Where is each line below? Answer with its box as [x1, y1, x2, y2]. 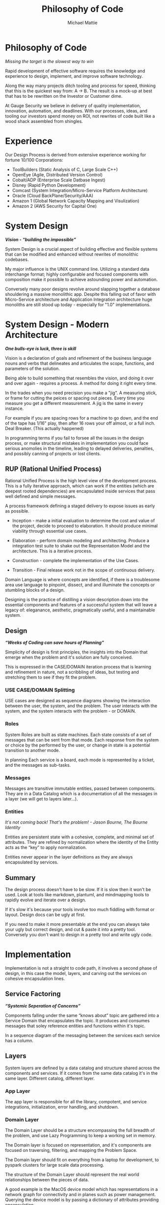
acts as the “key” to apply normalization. [5, 844, 87, 851]
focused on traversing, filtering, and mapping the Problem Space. [5, 1148, 137, 1153]
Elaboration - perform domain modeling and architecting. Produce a [12, 538, 150, 544]
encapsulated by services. [5, 859, 59, 865]
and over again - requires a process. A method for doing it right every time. [5, 380, 157, 386]
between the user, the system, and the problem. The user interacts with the [5, 703, 158, 709]
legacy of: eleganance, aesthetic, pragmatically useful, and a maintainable [5, 607, 156, 613]
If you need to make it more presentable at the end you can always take [5, 921, 150, 927]
